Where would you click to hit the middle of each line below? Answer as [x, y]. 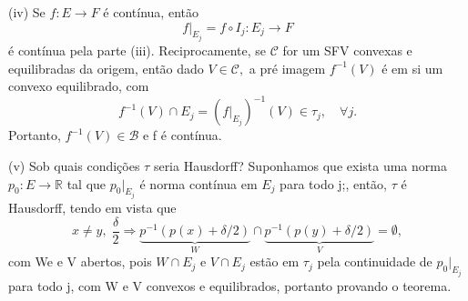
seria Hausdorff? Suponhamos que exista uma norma [300, 165]
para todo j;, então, [334, 183]
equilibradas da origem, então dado [106, 68]
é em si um [412, 68]
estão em [275, 261]
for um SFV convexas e [347, 50]
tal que [86, 183]
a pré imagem [287, 68]
